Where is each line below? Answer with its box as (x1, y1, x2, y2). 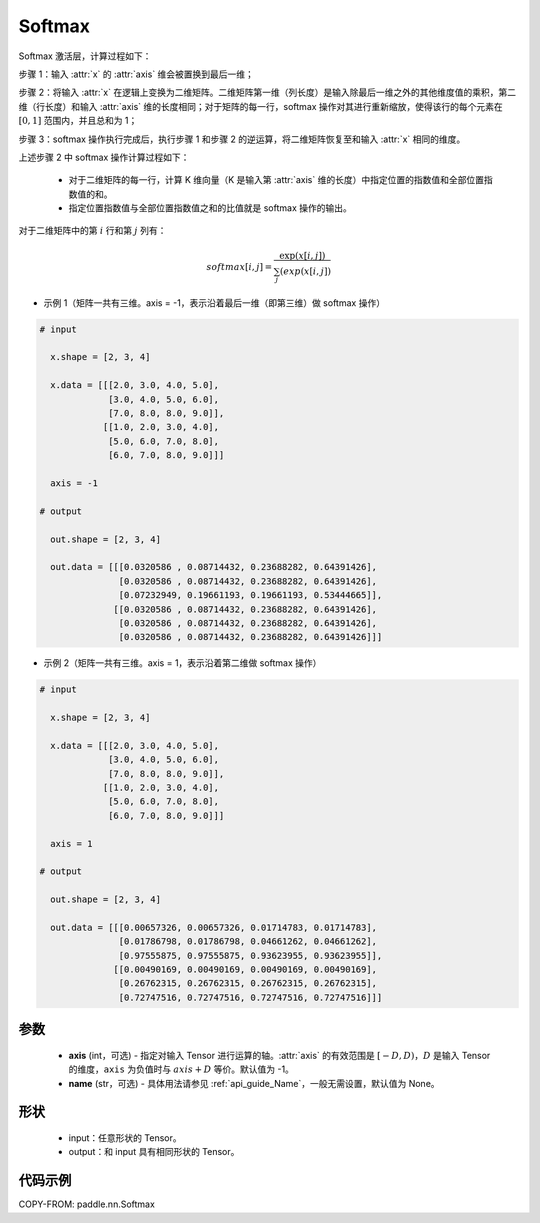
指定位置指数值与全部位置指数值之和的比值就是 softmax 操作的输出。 (68, 202, 352, 214)
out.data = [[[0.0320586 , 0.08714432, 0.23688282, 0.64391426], (50, 561, 378, 573)
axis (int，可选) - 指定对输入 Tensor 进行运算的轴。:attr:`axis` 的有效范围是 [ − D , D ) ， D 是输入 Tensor (68, 1049, 491, 1061)
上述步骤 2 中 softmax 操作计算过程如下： (18, 151, 190, 163)
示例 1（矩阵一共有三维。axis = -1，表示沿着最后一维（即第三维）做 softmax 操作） (43, 296, 385, 309)
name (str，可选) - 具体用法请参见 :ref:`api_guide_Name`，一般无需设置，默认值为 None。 (68, 1077, 440, 1089)
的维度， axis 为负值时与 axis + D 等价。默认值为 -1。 (68, 1063, 295, 1075)
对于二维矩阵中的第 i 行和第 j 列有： (18, 225, 167, 237)
